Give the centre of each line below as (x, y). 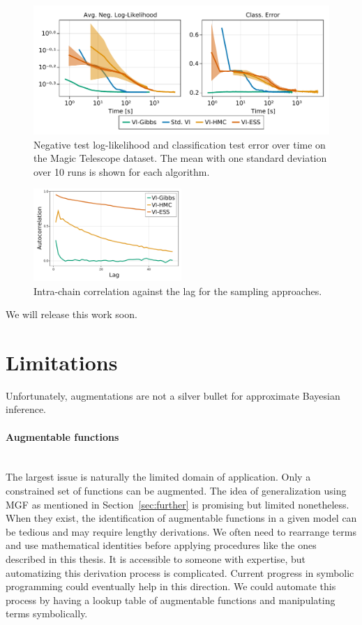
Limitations (62, 362)
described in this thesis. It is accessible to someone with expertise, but (156, 559)
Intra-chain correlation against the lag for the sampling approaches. (178, 291)
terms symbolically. (47, 613)
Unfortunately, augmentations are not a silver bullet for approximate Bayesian (173, 395)
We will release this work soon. (71, 314)
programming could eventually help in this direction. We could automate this (171, 586)
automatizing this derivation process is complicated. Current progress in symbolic (180, 572)
